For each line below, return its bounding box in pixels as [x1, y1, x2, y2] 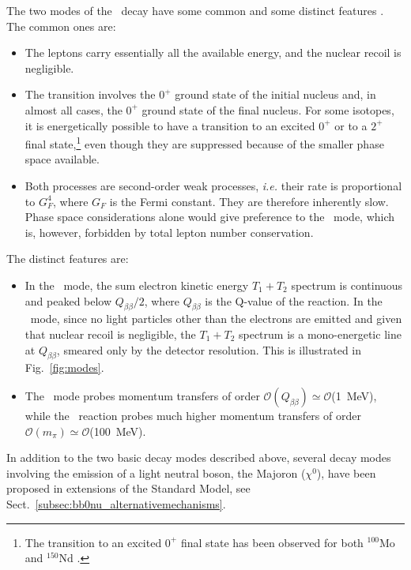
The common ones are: [6, 17, 116, 34]
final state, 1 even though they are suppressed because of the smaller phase [25, 133, 384, 152]
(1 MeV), [331, 387, 377, 403]
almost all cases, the [25, 101, 123, 118]
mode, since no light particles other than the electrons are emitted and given [30, 310, 402, 327]
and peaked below [25, 292, 112, 309]
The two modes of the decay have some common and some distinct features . [6, 2, 384, 18]
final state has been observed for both [180, 534, 364, 550]
